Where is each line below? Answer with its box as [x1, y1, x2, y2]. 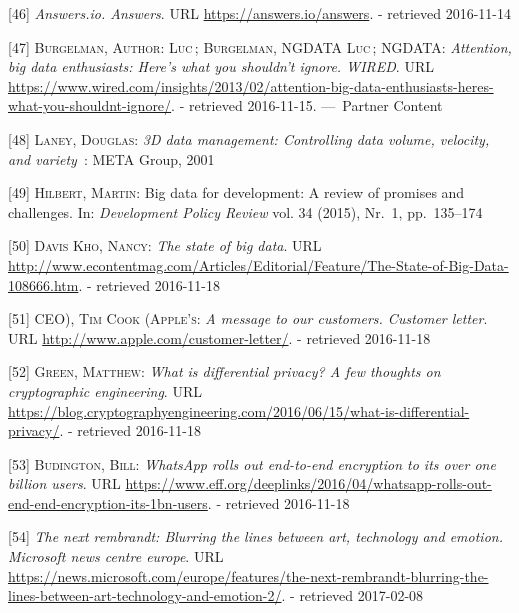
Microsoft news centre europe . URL [8, 546, 224, 567]
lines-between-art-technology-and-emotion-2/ [8, 585, 282, 606]
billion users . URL [8, 473, 121, 494]
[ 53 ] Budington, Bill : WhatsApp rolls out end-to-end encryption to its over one [8, 453, 496, 474]
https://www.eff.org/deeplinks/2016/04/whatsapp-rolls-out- [125, 473, 492, 494]
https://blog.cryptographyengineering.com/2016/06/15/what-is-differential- [8, 400, 470, 421]
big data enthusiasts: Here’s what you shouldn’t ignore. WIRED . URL [8, 56, 434, 77]
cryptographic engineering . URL [8, 380, 202, 401]
